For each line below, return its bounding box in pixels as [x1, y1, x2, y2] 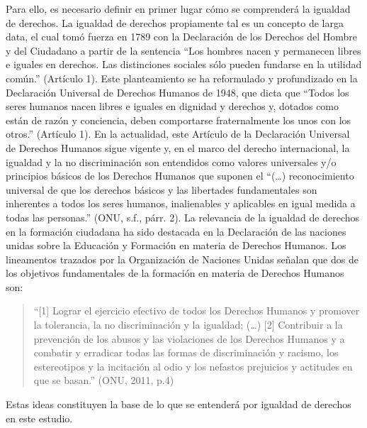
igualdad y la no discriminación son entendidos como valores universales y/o [6, 154, 337, 169]
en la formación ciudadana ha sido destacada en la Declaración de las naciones [6, 224, 346, 238]
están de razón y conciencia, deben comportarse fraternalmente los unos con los [6, 112, 351, 127]
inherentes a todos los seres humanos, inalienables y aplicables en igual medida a [6, 196, 356, 211]
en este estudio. [6, 410, 73, 425]
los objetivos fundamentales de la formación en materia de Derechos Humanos [6, 265, 344, 280]
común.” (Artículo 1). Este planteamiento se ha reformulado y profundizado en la [6, 70, 358, 85]
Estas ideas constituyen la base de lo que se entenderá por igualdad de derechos [6, 397, 351, 412]
